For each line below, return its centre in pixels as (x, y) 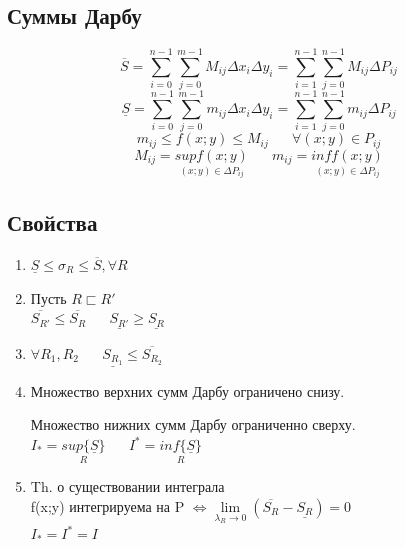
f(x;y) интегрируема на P (107, 505)
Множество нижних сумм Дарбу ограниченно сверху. (193, 424)
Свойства (52, 222)
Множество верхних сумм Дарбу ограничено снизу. (187, 390)
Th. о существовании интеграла (127, 486)
